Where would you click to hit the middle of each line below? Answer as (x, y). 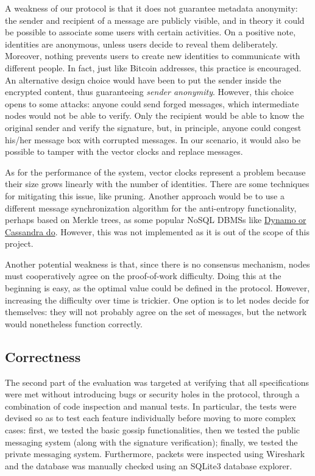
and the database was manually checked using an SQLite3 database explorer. (149, 465)
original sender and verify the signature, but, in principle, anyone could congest (153, 127)
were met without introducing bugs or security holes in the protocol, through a (152, 394)
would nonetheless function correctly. (74, 323)
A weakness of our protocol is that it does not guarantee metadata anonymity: (151, 8)
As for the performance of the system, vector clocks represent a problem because (155, 172)
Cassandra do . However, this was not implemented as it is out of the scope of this (157, 231)
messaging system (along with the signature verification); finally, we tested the (151, 442)
